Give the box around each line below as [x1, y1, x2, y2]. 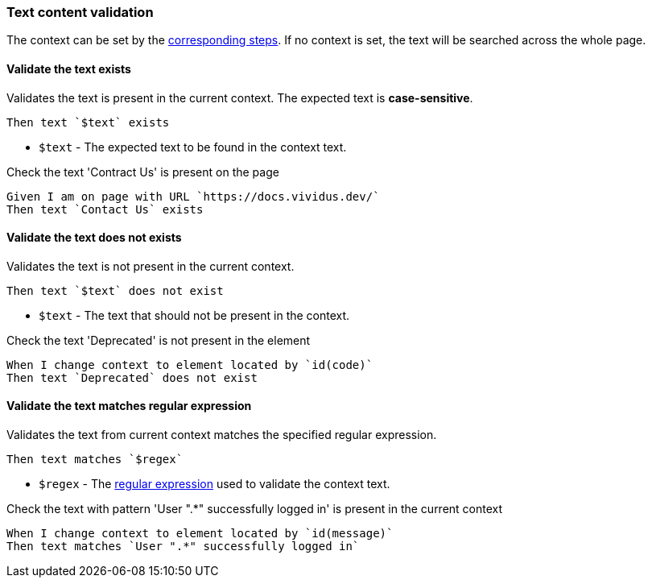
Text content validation [6, 4, 154, 20]
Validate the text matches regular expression [6, 399, 252, 413]
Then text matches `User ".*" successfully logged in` [6, 540, 360, 553]
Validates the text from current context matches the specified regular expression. [6, 428, 437, 442]
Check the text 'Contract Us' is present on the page [6, 164, 279, 179]
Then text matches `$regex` [6, 453, 184, 466]
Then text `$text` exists [6, 115, 170, 129]
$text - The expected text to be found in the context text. [39, 139, 347, 154]
